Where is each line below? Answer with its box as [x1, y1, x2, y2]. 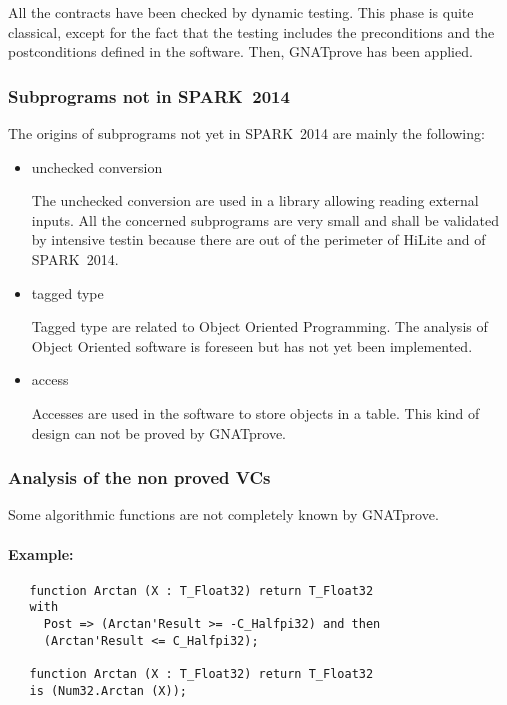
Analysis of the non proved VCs [8, 465, 271, 490]
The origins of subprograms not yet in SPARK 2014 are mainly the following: [8, 123, 485, 143]
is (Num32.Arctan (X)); [29, 683, 187, 698]
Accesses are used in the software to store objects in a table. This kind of [31, 402, 480, 423]
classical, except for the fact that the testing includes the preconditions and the [8, 21, 495, 42]
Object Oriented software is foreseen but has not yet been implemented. [31, 335, 473, 356]
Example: [8, 543, 74, 564]
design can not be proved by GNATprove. [31, 422, 287, 443]
